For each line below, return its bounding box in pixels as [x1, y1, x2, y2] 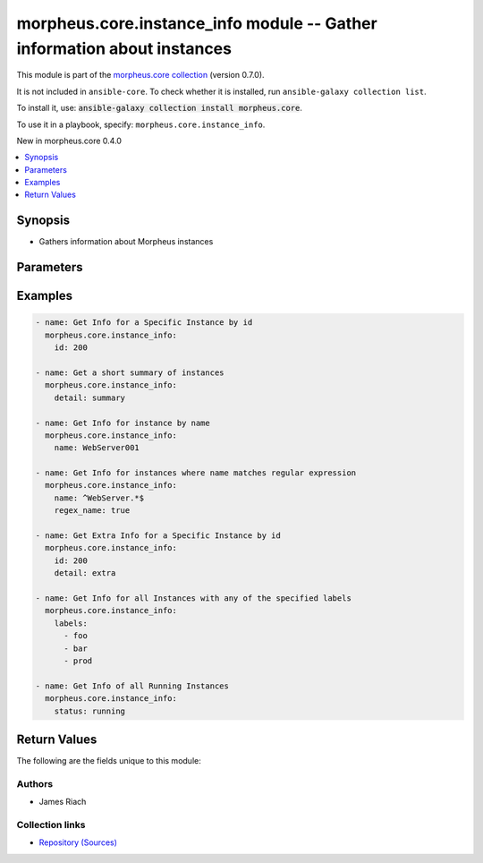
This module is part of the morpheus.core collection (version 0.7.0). [16, 70, 265, 81]
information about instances [16, 38, 233, 58]
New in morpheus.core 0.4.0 [16, 135, 123, 146]
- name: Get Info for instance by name [35, 417, 210, 428]
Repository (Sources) [38, 837, 118, 848]
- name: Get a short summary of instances [35, 367, 225, 378]
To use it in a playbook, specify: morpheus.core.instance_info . [16, 119, 266, 130]
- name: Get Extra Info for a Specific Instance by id [35, 531, 281, 541]
